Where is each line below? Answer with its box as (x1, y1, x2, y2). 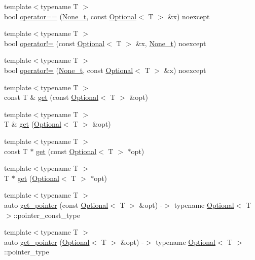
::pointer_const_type (13, 209, 80, 220)
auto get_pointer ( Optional (4, 236, 90, 247)
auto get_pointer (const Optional (4, 199, 108, 210)
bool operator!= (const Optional (4, 38, 105, 48)
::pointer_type (4, 246, 49, 257)
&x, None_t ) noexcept (135, 38, 206, 48)
